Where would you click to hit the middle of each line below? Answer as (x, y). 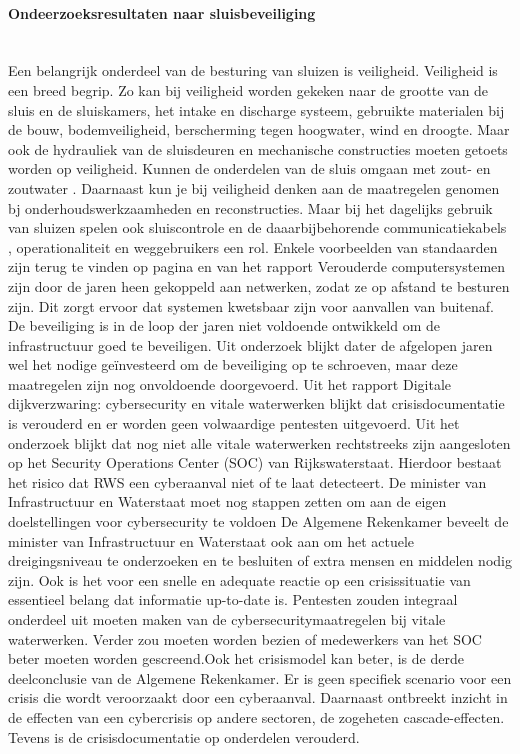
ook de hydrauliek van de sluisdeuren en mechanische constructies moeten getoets (258, 148)
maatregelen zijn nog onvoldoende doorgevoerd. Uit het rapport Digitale (229, 383)
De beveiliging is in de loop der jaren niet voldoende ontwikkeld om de (224, 325)
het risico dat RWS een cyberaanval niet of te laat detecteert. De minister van (247, 481)
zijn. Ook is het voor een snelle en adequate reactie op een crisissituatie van (239, 579)
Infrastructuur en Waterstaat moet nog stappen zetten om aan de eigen (227, 501)
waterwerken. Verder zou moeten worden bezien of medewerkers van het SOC (245, 638)
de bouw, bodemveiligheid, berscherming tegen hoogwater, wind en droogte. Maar (259, 129)
